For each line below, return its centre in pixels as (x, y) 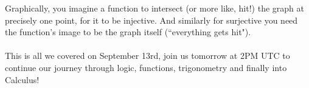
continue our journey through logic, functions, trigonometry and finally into (146, 67)
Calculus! (22, 79)
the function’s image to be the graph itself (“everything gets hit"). (128, 32)
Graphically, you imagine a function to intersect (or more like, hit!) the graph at (154, 8)
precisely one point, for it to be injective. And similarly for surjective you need (151, 20)
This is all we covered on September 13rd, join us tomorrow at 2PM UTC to (148, 56)
